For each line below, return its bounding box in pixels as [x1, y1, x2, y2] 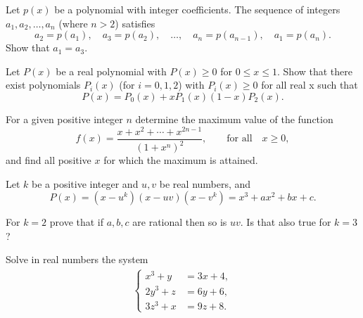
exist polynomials [6, 77, 81, 92]
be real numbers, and [159, 176, 251, 191]
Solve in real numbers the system [6, 252, 148, 267]
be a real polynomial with [56, 63, 167, 78]
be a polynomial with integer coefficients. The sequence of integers [54, 2, 340, 16]
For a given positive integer [6, 111, 123, 126]
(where [58, 15, 88, 30]
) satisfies [115, 15, 155, 30]
